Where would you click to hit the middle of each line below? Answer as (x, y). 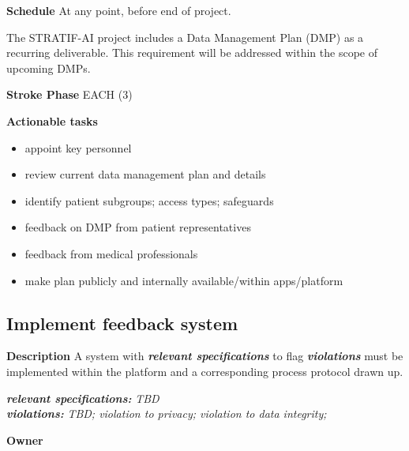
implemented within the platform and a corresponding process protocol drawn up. (205, 371)
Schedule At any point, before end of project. (119, 10)
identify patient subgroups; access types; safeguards (149, 200)
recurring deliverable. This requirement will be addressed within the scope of (192, 53)
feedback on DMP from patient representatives (138, 227)
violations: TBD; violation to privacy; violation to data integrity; (167, 413)
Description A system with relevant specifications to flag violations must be (205, 356)
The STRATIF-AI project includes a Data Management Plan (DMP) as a (185, 37)
